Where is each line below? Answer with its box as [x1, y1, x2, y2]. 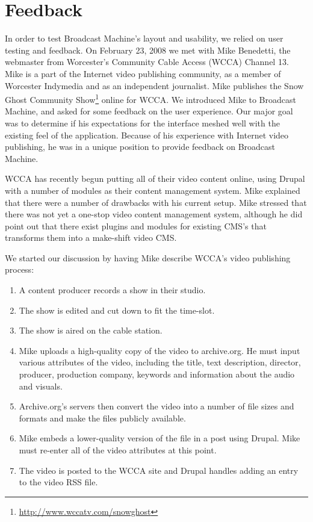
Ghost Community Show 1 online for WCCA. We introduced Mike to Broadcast [5, 92, 296, 105]
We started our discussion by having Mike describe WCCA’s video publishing [5, 251, 291, 264]
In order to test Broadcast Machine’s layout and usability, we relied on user [5, 32, 284, 45]
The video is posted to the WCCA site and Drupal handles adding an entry [19, 464, 299, 476]
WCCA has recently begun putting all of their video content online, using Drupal [5, 172, 305, 185]
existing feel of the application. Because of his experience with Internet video [5, 128, 289, 141]
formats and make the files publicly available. [19, 411, 186, 424]
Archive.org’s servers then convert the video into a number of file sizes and [19, 400, 294, 412]
